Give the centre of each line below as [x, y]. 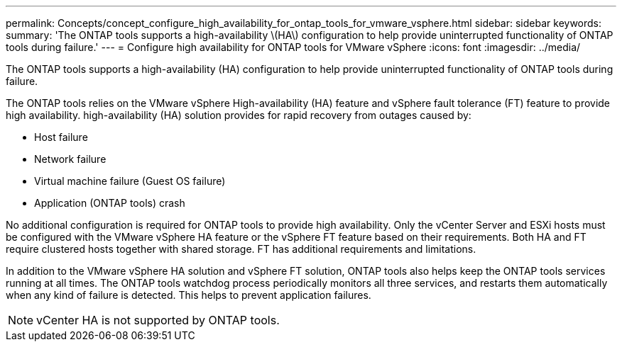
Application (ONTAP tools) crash [110, 203]
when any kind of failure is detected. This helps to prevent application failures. [189, 295]
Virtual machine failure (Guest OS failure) [130, 181]
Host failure [61, 137]
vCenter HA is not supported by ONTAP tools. [158, 320]
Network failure [70, 159]
